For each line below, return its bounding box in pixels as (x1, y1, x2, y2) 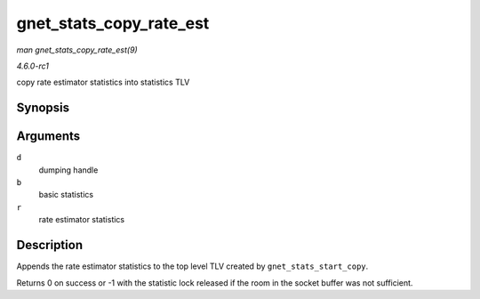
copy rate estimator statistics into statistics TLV (16, 77, 190, 88)
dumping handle (38, 165, 99, 175)
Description (16, 238, 84, 253)
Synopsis (16, 101, 70, 116)
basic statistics (38, 190, 93, 200)
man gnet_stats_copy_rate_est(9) (16, 44, 138, 55)
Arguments (16, 129, 81, 144)
